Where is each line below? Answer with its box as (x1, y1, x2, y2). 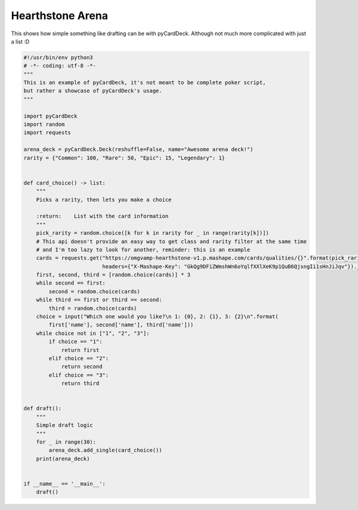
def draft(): (23, 405, 62, 412)
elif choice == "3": (48, 371, 109, 379)
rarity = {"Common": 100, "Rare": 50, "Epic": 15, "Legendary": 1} (23, 154, 226, 161)
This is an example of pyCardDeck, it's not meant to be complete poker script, (23, 79, 266, 86)
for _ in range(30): (36, 438, 97, 445)
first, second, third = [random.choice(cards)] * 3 (36, 272, 191, 278)
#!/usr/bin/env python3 (23, 54, 94, 61)
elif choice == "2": (48, 355, 109, 361)
